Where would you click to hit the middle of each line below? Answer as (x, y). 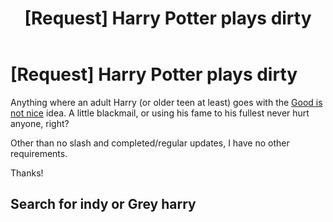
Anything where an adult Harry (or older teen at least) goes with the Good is (166, 102)
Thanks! (27, 173)
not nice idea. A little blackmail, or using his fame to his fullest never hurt (160, 113)
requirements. (39, 153)
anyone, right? (40, 123)
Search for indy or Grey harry (103, 204)
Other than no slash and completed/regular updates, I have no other (150, 143)
